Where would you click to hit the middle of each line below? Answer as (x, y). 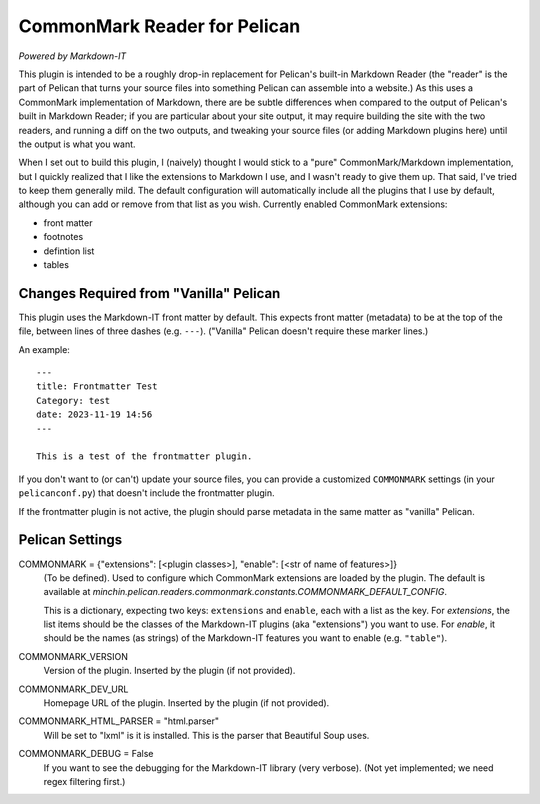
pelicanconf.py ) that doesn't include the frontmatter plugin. (146, 493)
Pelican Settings (70, 540)
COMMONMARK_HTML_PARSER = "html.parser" (119, 721)
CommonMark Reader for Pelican (159, 26)
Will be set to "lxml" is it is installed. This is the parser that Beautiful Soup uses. (206, 735)
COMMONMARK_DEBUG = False (86, 754)
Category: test (73, 400)
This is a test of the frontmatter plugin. (144, 456)
